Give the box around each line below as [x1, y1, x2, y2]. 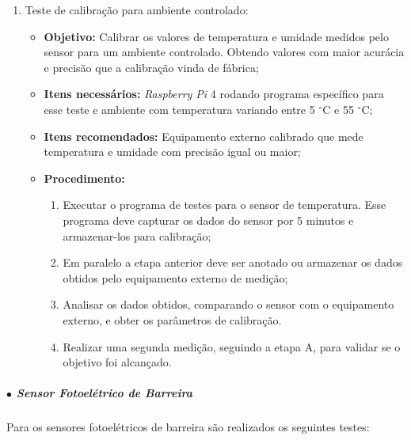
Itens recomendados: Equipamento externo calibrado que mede [44, 127, 363, 144]
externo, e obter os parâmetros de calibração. [63, 311, 282, 328]
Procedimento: [44, 169, 125, 186]
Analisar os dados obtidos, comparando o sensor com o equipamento [63, 296, 394, 313]
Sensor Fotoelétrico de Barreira [16, 385, 192, 401]
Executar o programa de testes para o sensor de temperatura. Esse [63, 196, 386, 213]
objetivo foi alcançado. [63, 354, 172, 370]
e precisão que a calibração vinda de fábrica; [44, 59, 259, 75]
